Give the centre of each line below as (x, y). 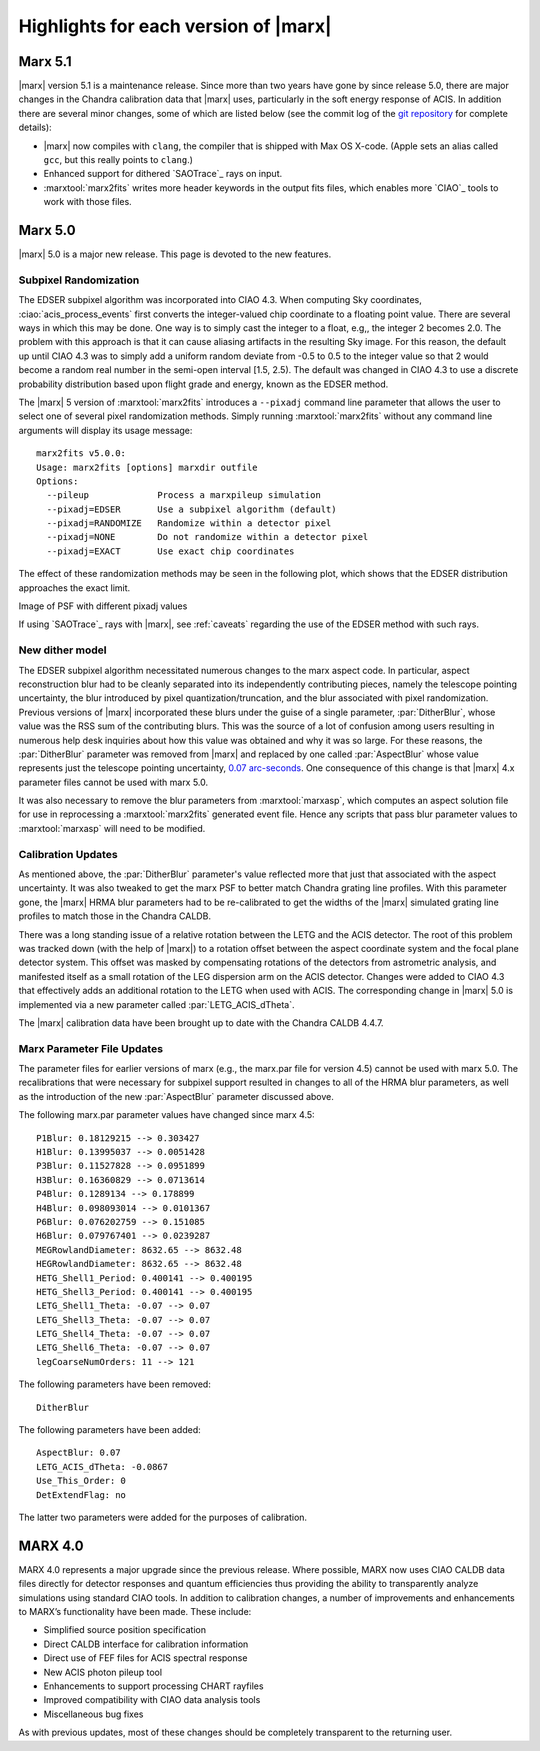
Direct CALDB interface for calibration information (146, 1644)
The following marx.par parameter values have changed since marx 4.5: (166, 1115)
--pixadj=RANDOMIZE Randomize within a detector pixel (189, 523)
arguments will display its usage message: (105, 430)
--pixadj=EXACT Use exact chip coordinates (170, 551)
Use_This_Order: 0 (81, 1481)
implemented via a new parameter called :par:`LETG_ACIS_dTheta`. (156, 1004)
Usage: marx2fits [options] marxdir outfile (147, 467)
